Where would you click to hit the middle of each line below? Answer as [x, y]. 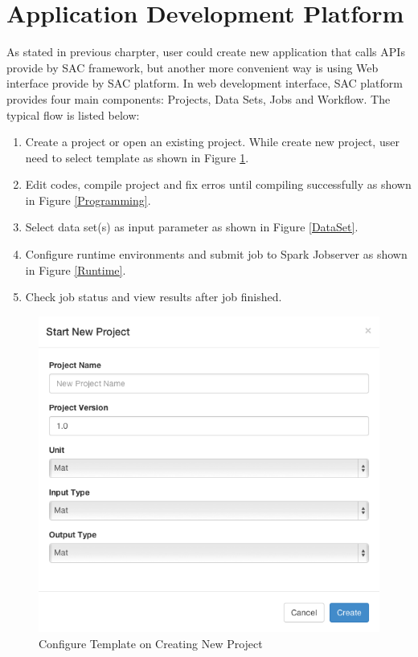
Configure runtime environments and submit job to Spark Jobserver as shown [216, 254]
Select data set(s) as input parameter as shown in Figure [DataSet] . [192, 227]
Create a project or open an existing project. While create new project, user [212, 142]
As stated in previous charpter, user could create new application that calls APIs [206, 52]
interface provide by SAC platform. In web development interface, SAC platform [205, 83]
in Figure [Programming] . [88, 200]
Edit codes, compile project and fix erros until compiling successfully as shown [218, 184]
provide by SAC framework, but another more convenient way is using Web [193, 67]
